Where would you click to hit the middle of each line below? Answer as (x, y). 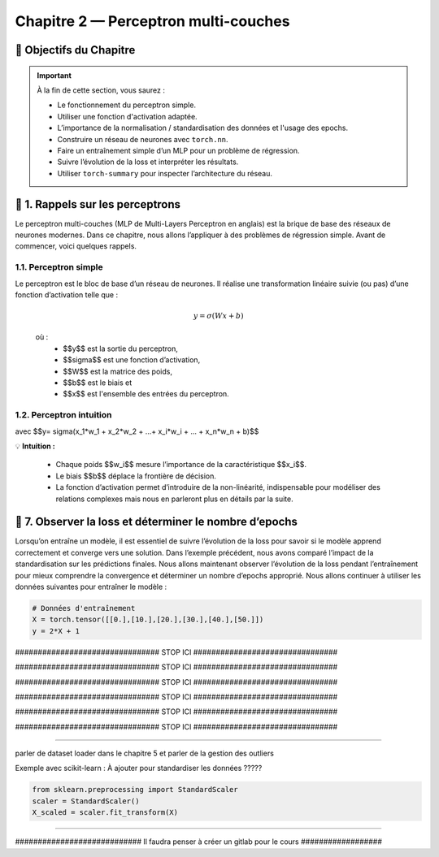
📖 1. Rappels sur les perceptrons (98, 204)
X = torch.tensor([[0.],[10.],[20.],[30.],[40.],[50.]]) (148, 620)
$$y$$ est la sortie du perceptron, (120, 348)
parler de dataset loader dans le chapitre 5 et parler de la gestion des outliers (144, 753)
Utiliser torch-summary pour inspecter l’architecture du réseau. (165, 173)
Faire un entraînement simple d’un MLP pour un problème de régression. (178, 150)
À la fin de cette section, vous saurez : (101, 90)
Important (54, 75)
